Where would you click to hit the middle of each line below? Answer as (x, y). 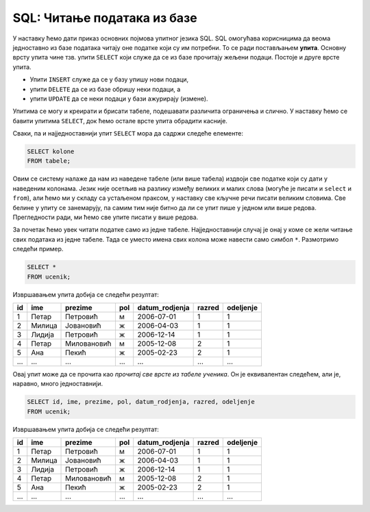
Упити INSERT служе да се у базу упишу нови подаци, (109, 79)
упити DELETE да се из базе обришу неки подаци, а (105, 89)
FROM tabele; (49, 161)
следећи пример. (38, 249)
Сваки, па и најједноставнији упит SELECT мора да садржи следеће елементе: (128, 133)
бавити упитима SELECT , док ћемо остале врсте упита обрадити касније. (120, 120)
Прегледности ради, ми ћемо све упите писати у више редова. (106, 217)
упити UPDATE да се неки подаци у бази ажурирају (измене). (119, 99)
